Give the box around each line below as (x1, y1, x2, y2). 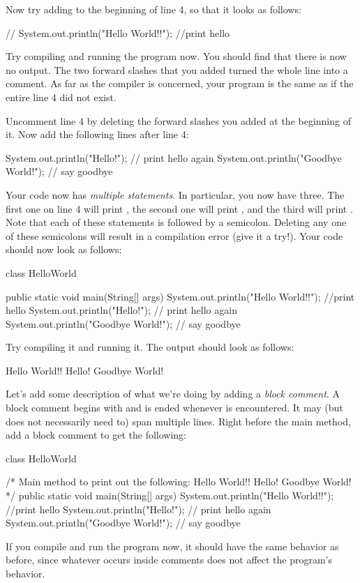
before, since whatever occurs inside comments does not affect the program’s (6, 552, 333, 567)
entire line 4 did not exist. (6, 89, 117, 104)
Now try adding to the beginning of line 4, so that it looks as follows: (6, 2, 301, 16)
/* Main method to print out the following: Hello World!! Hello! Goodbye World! (6, 474, 352, 489)
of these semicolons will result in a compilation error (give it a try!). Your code (6, 228, 343, 243)
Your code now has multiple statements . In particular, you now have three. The (6, 187, 345, 202)
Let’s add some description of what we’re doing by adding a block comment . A (6, 386, 340, 401)
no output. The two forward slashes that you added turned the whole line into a (6, 62, 348, 77)
